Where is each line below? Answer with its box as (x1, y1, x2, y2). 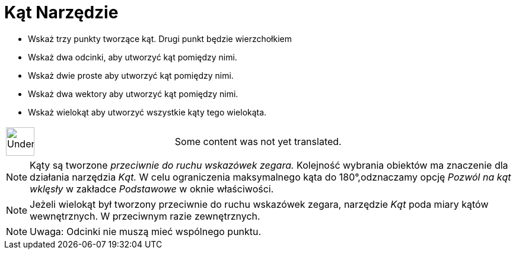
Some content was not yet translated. (174, 135, 342, 147)
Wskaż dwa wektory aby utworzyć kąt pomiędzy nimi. (28, 88, 238, 99)
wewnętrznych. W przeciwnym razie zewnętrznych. (30, 210, 260, 222)
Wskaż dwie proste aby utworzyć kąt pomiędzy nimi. (28, 70, 234, 81)
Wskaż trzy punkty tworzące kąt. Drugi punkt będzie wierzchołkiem (28, 33, 292, 44)
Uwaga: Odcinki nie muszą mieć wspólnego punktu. (30, 225, 262, 237)
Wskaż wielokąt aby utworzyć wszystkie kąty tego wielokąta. (28, 107, 267, 117)
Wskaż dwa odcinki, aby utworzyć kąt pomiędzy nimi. (28, 52, 237, 62)
